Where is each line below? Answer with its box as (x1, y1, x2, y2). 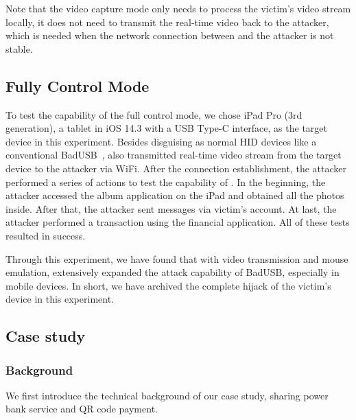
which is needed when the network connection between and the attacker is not (5, 28, 334, 43)
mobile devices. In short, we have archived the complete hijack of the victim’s (5, 278, 331, 292)
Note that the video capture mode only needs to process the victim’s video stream (5, 1, 351, 15)
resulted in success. (5, 228, 86, 242)
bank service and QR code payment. (5, 401, 158, 416)
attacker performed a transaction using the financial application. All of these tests (5, 215, 350, 229)
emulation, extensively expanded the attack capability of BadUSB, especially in (5, 265, 340, 279)
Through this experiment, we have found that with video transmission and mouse (5, 251, 348, 266)
